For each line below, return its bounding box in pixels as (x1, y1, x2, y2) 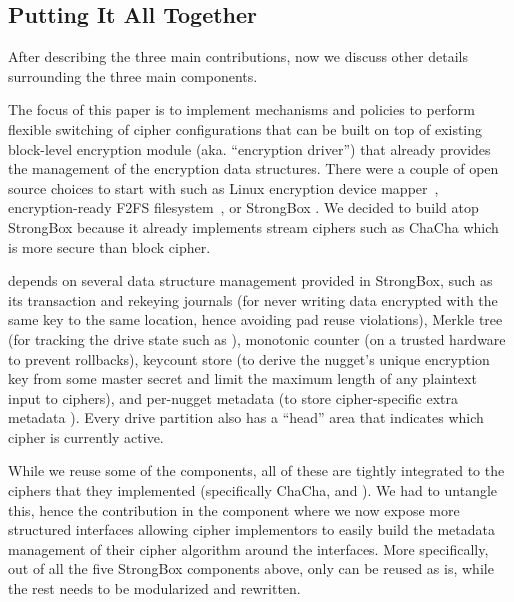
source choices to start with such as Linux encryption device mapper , (8, 177, 439, 198)
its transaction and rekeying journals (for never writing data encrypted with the (8, 289, 498, 310)
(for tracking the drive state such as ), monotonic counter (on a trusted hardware (8, 328, 506, 349)
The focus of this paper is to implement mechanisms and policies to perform (8, 99, 475, 120)
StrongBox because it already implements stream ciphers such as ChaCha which (8, 216, 499, 237)
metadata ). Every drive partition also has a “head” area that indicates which (8, 407, 484, 428)
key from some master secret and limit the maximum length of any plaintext (8, 368, 477, 389)
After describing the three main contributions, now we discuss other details (8, 46, 468, 67)
